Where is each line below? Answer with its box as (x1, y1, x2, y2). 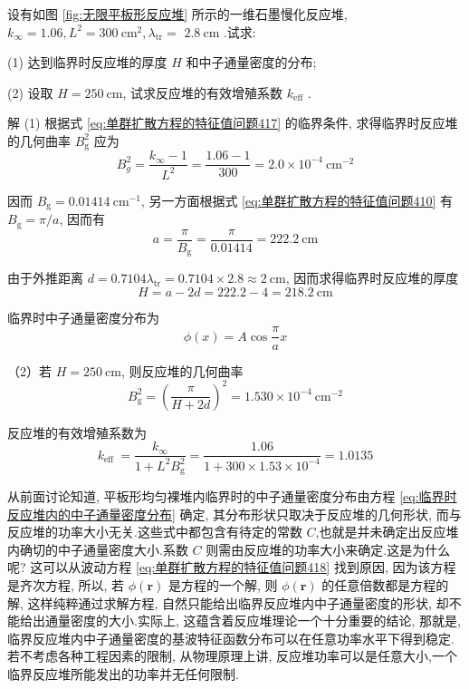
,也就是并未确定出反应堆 (315, 522, 459, 541)
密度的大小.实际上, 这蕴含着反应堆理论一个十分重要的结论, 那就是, (70, 611, 461, 630)
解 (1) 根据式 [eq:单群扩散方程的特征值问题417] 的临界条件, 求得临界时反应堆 (7, 113, 458, 132)
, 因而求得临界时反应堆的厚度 (285, 268, 459, 287)
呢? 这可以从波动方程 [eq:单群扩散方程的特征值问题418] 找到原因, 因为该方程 (7, 558, 456, 577)
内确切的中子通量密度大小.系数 (7, 539, 188, 558)
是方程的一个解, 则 (167, 576, 278, 595)
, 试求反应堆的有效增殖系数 (122, 82, 283, 102)
